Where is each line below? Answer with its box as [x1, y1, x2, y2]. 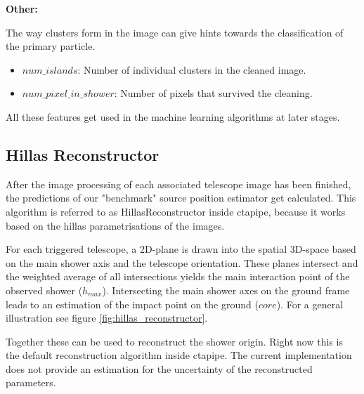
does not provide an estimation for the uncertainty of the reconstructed [6, 361, 313, 376]
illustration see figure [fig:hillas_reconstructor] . [6, 310, 208, 325]
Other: [6, 1, 38, 15]
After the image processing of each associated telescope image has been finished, [6, 176, 351, 191]
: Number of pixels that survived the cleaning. [114, 86, 313, 100]
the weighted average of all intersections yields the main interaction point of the [6, 269, 350, 284]
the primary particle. [6, 39, 96, 53]
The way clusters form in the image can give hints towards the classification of [6, 25, 344, 39]
